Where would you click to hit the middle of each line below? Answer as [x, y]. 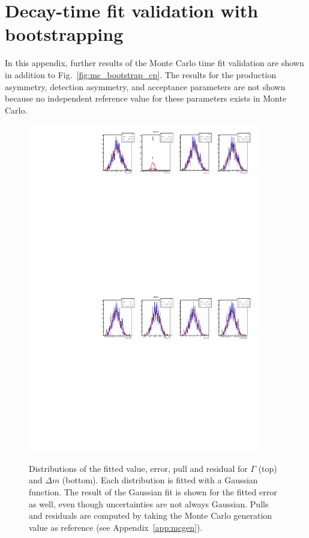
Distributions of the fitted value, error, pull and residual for [138, 468]
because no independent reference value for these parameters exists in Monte [146, 98]
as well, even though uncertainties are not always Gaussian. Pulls [149, 503]
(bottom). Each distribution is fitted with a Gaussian [160, 480]
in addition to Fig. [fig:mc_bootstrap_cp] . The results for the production [141, 74]
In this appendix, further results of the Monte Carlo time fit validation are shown [154, 63]
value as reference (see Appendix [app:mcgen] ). [116, 527]
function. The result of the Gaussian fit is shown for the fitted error [153, 492]
